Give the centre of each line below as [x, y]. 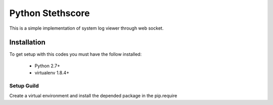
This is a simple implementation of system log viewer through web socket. [86, 28]
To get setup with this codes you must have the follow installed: [75, 54]
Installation [27, 42]
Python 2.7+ [48, 66]
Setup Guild [24, 86]
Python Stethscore [50, 13]
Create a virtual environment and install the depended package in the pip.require [93, 96]
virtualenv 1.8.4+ [52, 73]
